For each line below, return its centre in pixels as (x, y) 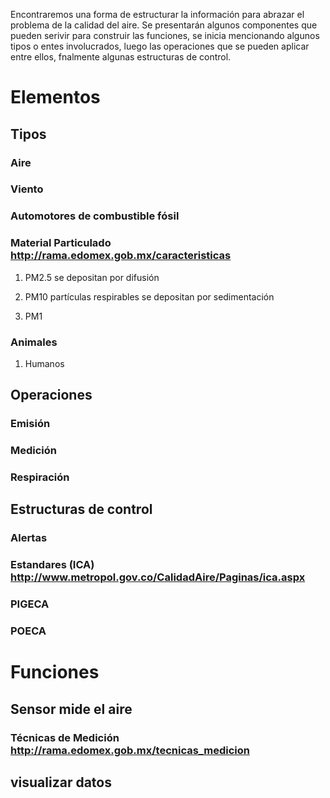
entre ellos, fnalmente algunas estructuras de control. (121, 57)
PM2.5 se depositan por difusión (92, 277)
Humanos (44, 363)
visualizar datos (61, 782)
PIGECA (30, 604)
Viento (27, 189)
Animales (34, 342)
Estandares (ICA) (52, 565)
